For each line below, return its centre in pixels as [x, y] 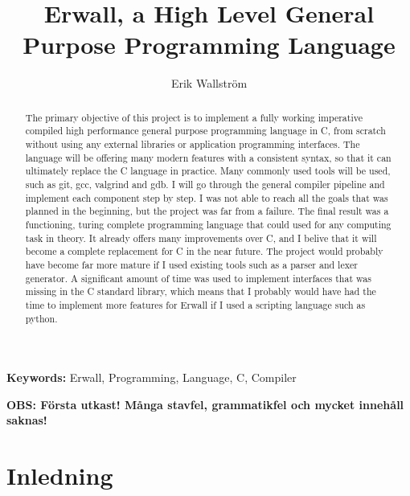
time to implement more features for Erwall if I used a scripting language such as [195, 304]
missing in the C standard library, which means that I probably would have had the [201, 291]
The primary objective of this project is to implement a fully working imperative [194, 117]
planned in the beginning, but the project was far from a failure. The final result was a [207, 211]
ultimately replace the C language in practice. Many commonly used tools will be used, [208, 171]
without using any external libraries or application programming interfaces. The [193, 144]
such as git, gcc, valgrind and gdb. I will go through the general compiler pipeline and [205, 184]
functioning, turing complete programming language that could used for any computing [208, 224]
